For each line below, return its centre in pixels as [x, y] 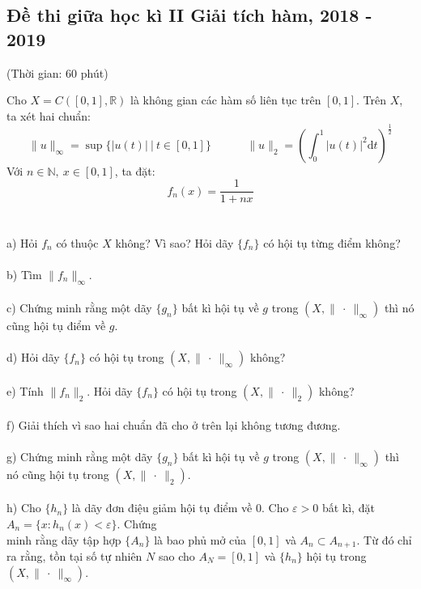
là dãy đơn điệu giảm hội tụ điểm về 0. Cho [180, 508]
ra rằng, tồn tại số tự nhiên [74, 555]
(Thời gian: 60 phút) [57, 72]
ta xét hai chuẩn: [49, 115]
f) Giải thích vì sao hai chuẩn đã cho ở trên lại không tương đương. [174, 424]
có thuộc [77, 242]
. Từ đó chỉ [384, 539]
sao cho [176, 555]
